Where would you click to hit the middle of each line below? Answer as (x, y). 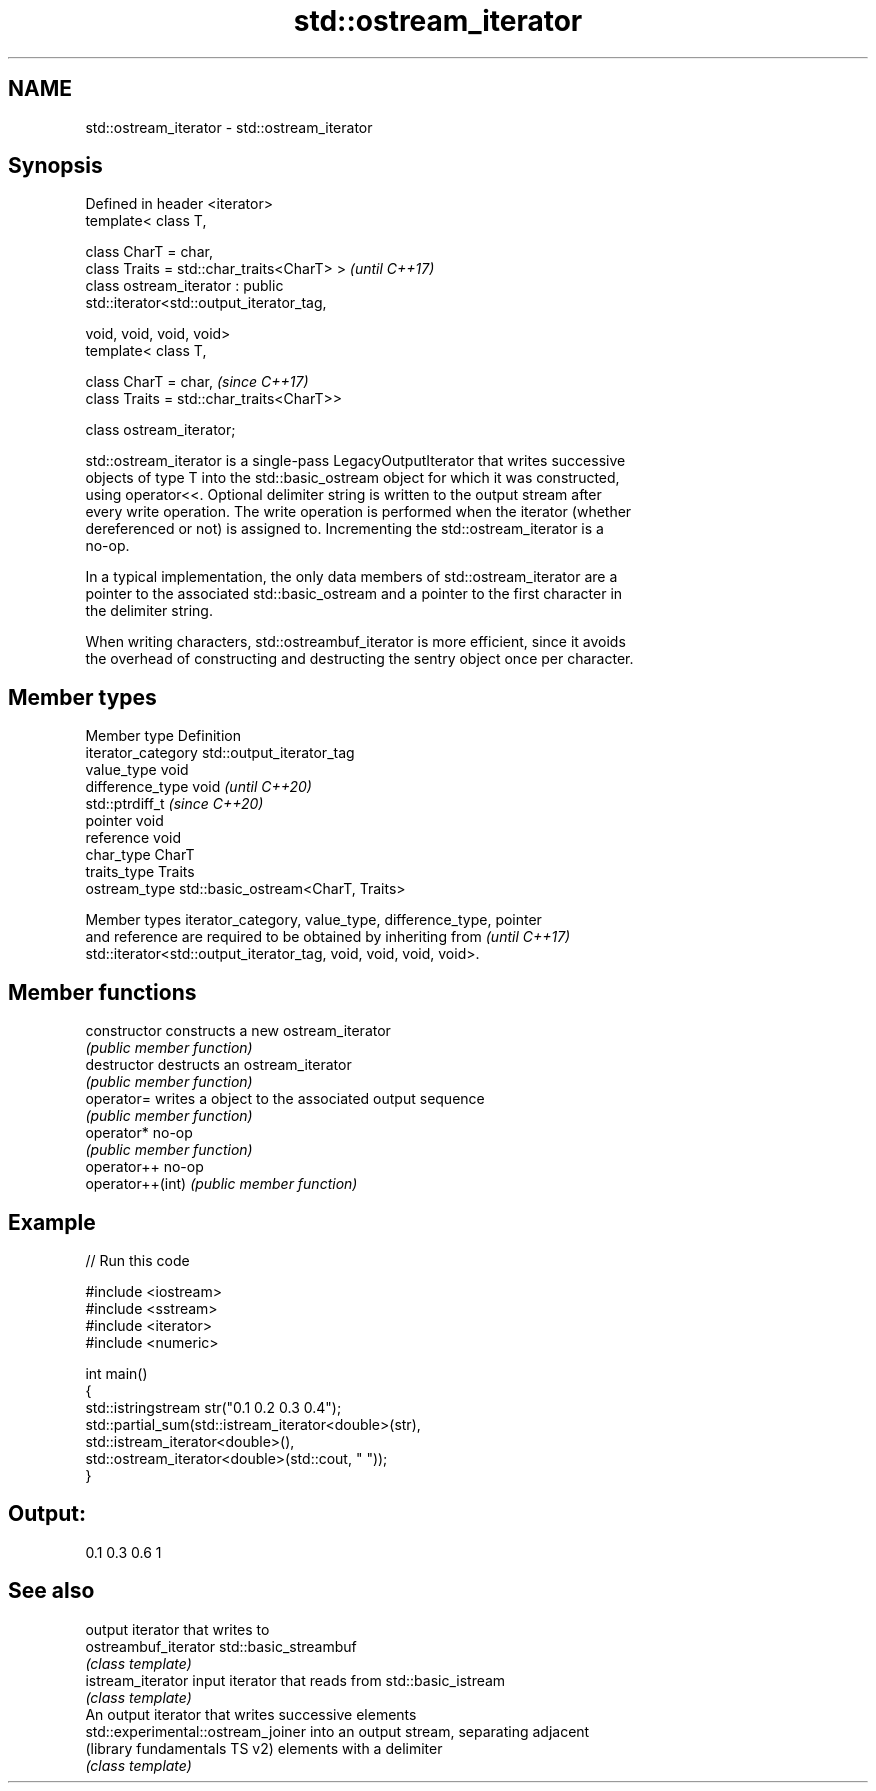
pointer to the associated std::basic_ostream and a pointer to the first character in (354, 594)
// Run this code (137, 1260)
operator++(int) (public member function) (221, 1184)
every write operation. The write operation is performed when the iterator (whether (358, 512)
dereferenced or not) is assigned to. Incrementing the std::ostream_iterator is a (344, 529)
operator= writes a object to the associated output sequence (285, 1099)
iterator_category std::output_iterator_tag (220, 753)
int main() (116, 1373)
